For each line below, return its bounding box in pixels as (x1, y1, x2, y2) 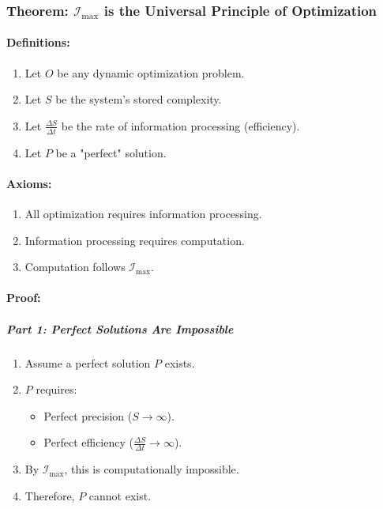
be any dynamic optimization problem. (57, 64, 245, 81)
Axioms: (6, 175, 52, 191)
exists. (164, 354, 195, 371)
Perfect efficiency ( (43, 434, 133, 451)
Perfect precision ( (43, 407, 133, 424)
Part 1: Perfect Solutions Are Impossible (6, 320, 234, 337)
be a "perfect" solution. (55, 144, 167, 160)
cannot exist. (88, 487, 152, 503)
